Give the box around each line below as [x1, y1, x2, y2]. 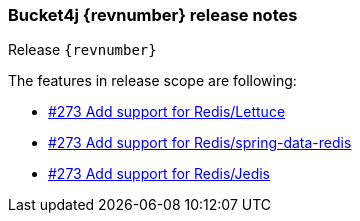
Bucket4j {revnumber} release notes [8, 5, 298, 25]
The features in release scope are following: [8, 72, 297, 90]
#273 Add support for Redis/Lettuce [48, 103, 286, 121]
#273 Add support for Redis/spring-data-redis [48, 134, 352, 152]
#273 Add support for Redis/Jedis [48, 165, 271, 183]
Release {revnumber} [8, 41, 157, 59]
